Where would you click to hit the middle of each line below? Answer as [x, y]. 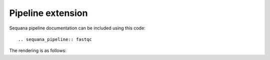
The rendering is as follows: [38, 50]
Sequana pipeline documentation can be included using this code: [77, 28]
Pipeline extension [48, 13]
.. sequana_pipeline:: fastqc [55, 39]
